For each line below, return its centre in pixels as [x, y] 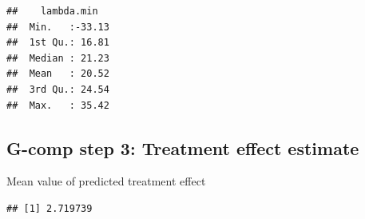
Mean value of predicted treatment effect [106, 181]
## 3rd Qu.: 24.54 [58, 89]
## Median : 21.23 [58, 58]
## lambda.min [52, 11]
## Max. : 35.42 [58, 105]
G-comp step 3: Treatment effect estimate [183, 147]
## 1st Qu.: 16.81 [58, 43]
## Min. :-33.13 [58, 27]
